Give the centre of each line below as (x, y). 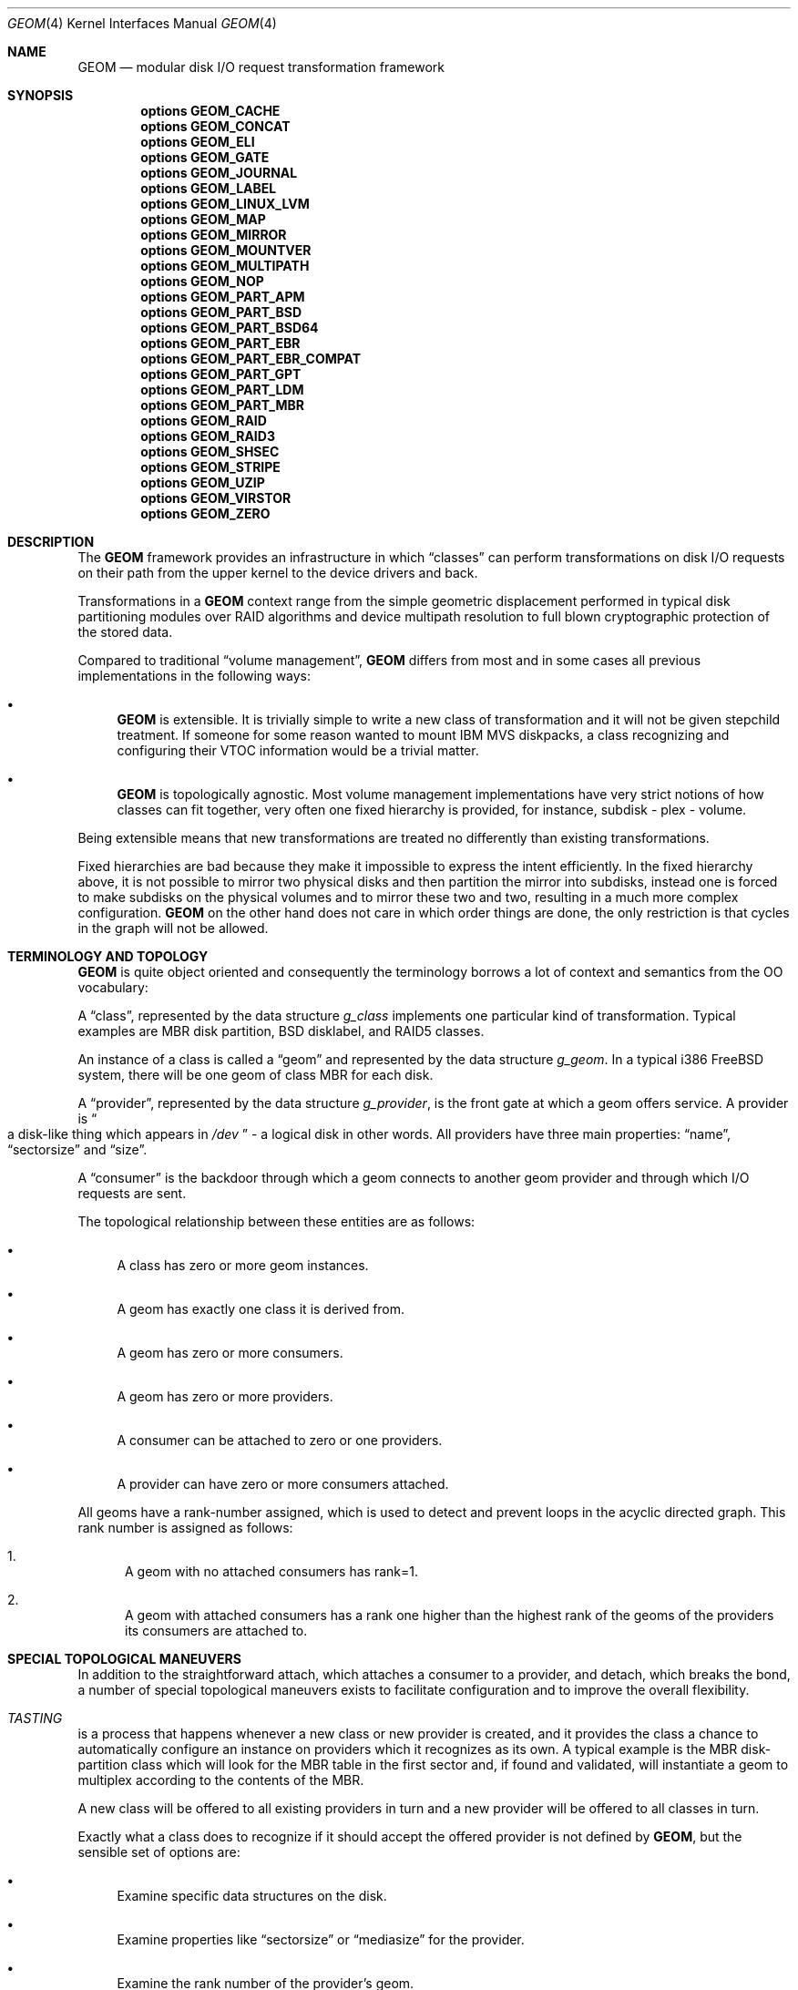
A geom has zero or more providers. (225, 1396)
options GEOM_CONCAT (215, 126)
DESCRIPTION (51, 542)
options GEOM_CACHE (210, 111)
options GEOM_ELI (198, 142)
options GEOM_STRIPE (210, 467)
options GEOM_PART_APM (223, 297)
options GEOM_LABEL (209, 188)
